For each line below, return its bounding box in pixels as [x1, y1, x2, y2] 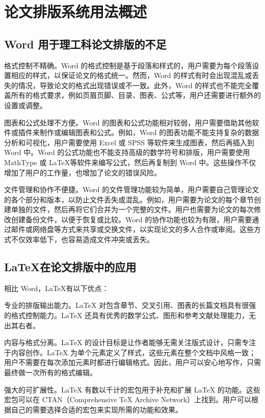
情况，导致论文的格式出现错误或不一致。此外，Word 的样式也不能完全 [18, 80, 252, 90]
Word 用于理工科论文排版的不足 [4, 36, 167, 51]
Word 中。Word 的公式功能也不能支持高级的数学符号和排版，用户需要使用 [4, 147, 250, 158]
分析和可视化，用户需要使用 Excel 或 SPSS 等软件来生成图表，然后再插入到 [4, 137, 254, 147]
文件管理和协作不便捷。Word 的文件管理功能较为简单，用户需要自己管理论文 [4, 184, 259, 195]
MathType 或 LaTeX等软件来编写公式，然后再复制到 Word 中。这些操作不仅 [4, 156, 256, 167]
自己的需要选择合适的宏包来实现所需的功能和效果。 [11, 404, 182, 414]
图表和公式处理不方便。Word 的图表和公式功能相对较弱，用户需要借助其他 [4, 117, 252, 127]
